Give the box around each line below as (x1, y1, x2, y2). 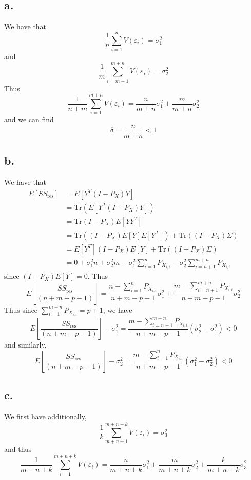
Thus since (4, 304, 38, 315)
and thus (4, 444, 32, 454)
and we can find (4, 114, 54, 125)
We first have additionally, (4, 411, 87, 422)
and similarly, (4, 339, 47, 350)
